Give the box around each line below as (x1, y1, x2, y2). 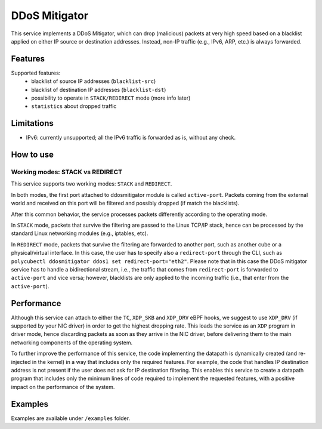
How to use (11, 150, 54, 160)
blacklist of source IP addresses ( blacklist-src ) (31, 78, 156, 85)
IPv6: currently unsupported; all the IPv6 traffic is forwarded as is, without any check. (26, 134, 236, 141)
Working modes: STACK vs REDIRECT (11, 168, 122, 176)
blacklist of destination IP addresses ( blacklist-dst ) (31, 86, 166, 93)
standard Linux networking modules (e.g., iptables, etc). (11, 230, 148, 237)
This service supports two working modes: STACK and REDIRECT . (11, 180, 172, 187)
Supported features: (11, 69, 61, 76)
